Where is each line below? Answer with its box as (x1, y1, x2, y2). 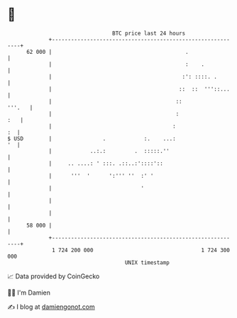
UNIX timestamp (124, 259, 170, 266)
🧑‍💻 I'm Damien (7, 288, 51, 297)
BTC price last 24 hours (112, 30, 186, 37)
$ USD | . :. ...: (7, 135, 176, 142)
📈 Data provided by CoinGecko (7, 272, 100, 280)
